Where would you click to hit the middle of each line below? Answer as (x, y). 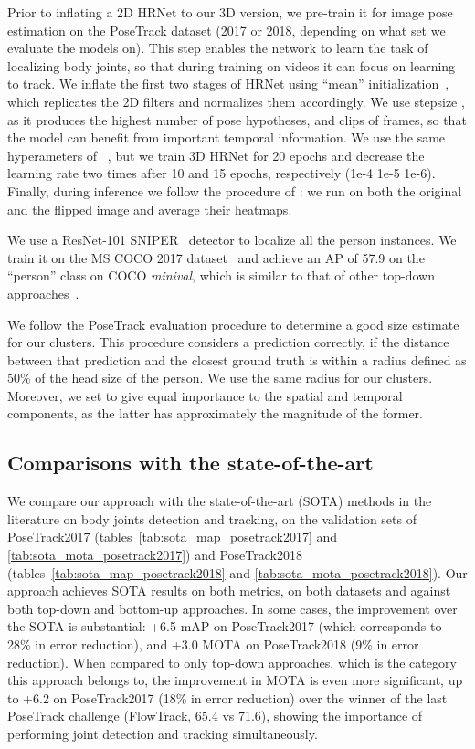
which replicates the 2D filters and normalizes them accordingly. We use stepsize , (236, 101)
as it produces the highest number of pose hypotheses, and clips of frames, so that (237, 119)
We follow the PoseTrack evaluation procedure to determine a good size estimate (233, 324)
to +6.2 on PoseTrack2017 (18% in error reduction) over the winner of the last (227, 697)
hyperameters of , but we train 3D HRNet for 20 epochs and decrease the (216, 155)
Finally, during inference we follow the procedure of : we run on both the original (235, 190)
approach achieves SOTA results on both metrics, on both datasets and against (229, 591)
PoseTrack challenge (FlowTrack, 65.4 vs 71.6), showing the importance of (215, 716)
